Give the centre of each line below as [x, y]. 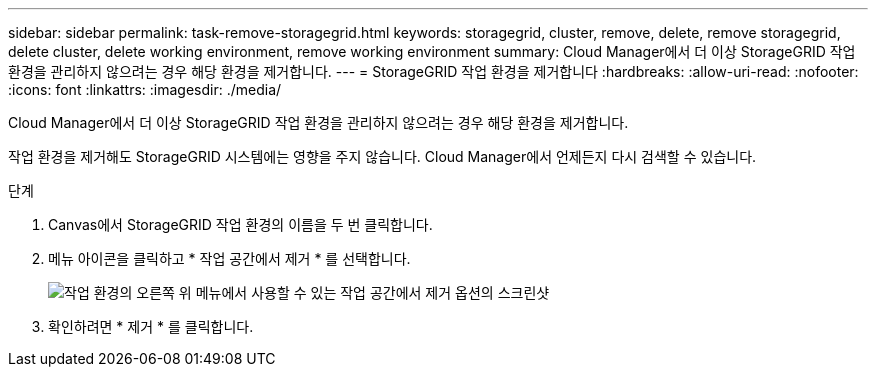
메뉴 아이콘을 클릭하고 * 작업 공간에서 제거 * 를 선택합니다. [229, 258]
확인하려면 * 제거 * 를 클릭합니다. [151, 326]
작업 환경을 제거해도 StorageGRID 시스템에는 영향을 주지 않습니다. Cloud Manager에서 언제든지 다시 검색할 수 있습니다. [382, 156]
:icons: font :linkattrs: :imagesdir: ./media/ [145, 89]
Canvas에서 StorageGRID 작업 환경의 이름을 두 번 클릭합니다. [240, 224]
